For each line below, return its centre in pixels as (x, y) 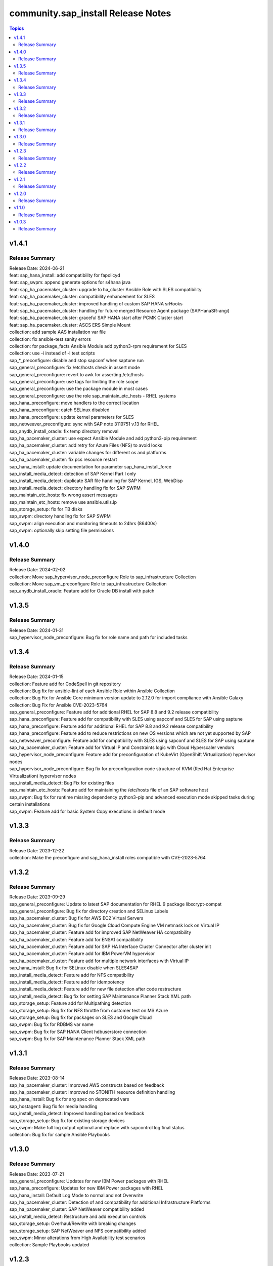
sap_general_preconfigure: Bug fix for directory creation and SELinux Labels (89, 911)
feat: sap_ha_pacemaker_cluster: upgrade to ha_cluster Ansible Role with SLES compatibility (105, 289)
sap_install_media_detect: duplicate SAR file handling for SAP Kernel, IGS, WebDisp (96, 481)
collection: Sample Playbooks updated (49, 1245)
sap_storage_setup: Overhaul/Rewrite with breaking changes (73, 1223)
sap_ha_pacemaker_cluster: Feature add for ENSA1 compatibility (76, 939)
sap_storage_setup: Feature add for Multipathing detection (70, 1003)
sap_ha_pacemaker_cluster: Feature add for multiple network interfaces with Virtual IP (99, 961)
